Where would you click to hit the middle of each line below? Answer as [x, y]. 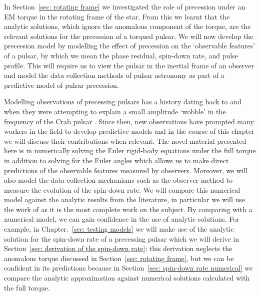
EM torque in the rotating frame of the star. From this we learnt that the [117, 16]
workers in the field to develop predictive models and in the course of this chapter [129, 131]
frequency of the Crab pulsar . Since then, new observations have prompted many [129, 121]
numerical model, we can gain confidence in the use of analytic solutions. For [122, 219]
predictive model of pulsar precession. [61, 85]
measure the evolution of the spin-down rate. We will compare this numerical [122, 189]
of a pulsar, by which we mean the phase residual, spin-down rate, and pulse [121, 55]
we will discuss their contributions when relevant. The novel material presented [125, 141]
